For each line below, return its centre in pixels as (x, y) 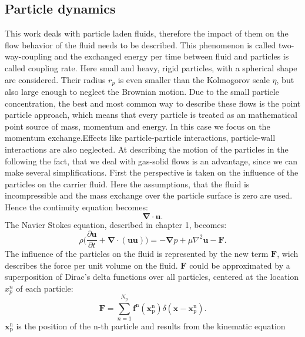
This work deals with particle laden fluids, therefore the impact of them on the (147, 33)
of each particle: (45, 288)
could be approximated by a (240, 265)
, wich (288, 254)
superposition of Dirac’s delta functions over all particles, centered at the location (152, 277)
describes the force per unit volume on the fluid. (91, 265)
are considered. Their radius (55, 79)
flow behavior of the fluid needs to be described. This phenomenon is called (140, 44)
